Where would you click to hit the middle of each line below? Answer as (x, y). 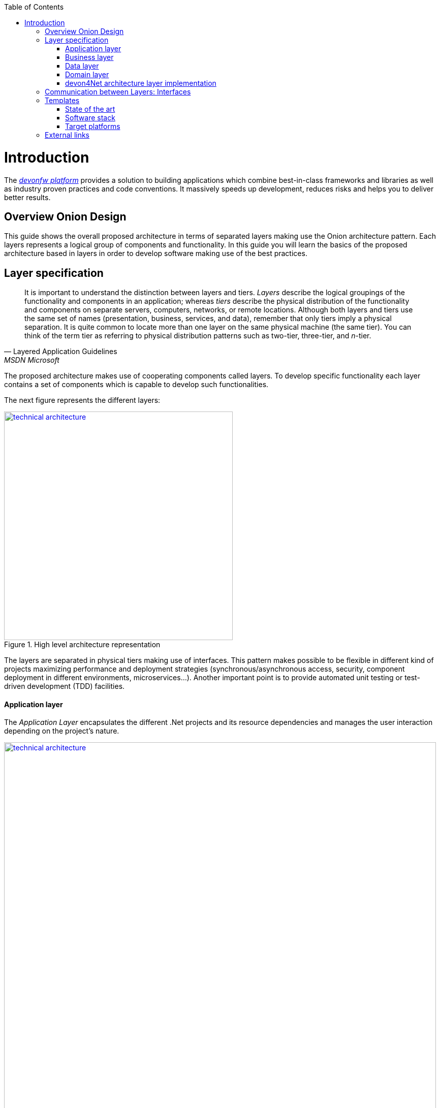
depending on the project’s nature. (62, 731)
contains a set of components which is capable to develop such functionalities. (136, 385)
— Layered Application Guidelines (61, 352)
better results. (27, 197)
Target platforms (93, 126)
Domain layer (87, 74)
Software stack (90, 118)
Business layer (89, 57)
